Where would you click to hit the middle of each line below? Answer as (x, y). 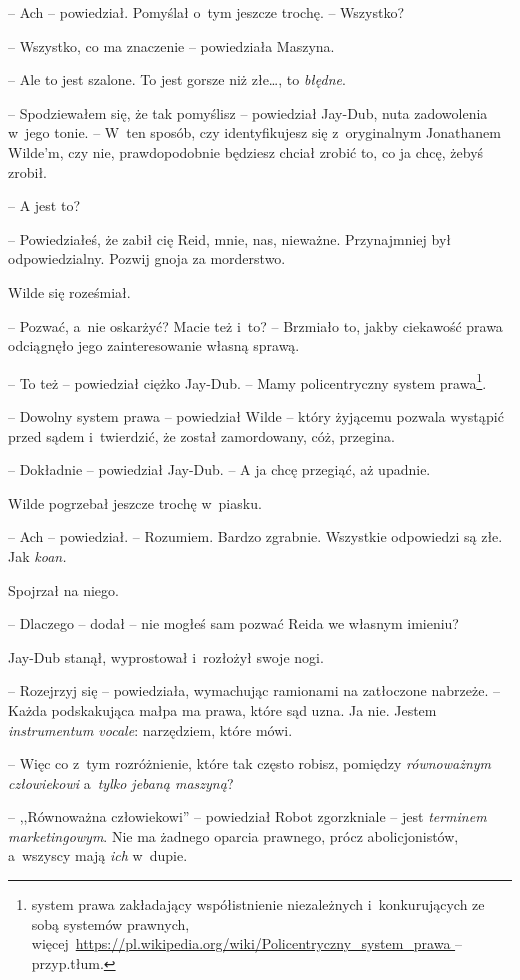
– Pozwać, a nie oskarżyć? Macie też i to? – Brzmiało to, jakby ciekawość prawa (255, 325)
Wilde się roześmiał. (69, 291)
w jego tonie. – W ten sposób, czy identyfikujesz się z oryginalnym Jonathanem (254, 132)
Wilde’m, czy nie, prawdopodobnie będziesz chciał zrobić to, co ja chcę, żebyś (246, 151)
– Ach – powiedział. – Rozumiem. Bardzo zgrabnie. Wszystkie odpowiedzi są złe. (255, 536)
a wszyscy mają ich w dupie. (98, 855)
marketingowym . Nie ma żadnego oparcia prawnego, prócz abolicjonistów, (233, 835)
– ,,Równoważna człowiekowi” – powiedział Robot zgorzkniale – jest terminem (247, 816)
